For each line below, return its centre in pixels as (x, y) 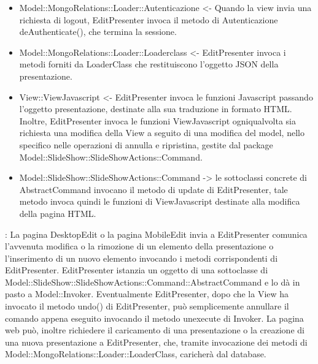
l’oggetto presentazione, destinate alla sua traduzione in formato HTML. (156, 109)
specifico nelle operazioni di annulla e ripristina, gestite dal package (146, 144)
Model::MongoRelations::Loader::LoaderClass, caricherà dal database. (136, 354)
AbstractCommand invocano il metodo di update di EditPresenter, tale (153, 189)
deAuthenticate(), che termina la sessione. (98, 32)
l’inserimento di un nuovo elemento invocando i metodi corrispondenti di (142, 258)
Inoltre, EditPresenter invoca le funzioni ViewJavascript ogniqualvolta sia (157, 120)
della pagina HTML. (58, 213)
